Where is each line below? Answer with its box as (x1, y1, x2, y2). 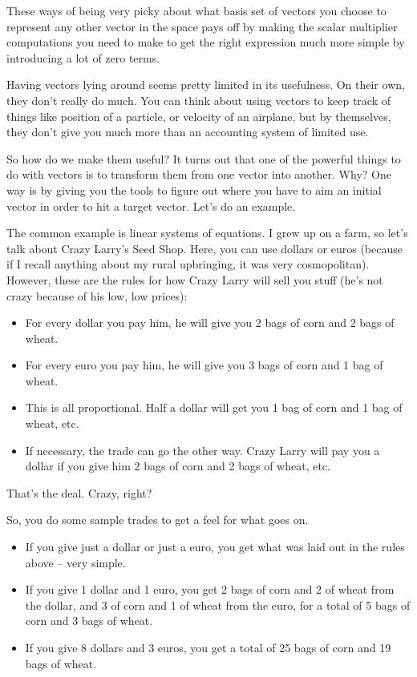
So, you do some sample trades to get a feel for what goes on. (6, 511, 309, 528)
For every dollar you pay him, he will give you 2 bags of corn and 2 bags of (25, 314, 395, 331)
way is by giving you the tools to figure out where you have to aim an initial (6, 181, 382, 198)
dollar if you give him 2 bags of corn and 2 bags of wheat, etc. (25, 457, 330, 474)
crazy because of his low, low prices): (6, 287, 188, 304)
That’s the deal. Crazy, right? (6, 484, 152, 501)
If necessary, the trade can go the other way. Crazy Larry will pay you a (25, 441, 380, 458)
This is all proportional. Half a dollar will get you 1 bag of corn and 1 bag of (25, 399, 403, 416)
